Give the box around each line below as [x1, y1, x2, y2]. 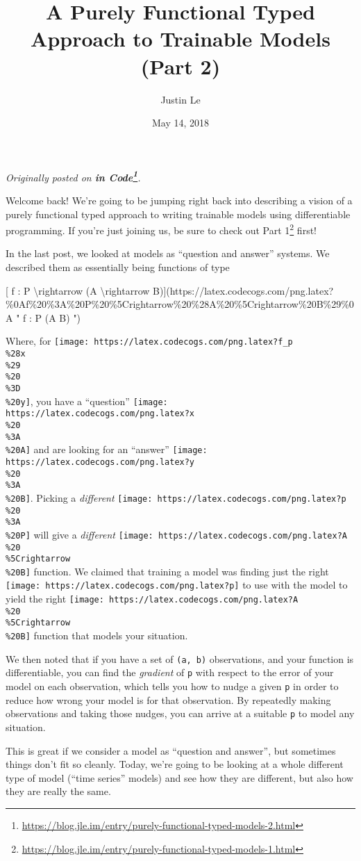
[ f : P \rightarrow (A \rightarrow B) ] [6, 283, 167, 297]
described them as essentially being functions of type [6, 259, 230, 274]
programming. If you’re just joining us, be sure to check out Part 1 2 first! [6, 221, 317, 237]
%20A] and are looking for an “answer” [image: [6, 442, 208, 457]
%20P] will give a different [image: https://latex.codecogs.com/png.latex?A [6, 527, 347, 541]
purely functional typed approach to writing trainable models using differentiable [6, 206, 351, 221]
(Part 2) [140, 51, 221, 80]
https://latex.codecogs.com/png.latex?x [6, 409, 195, 419]
